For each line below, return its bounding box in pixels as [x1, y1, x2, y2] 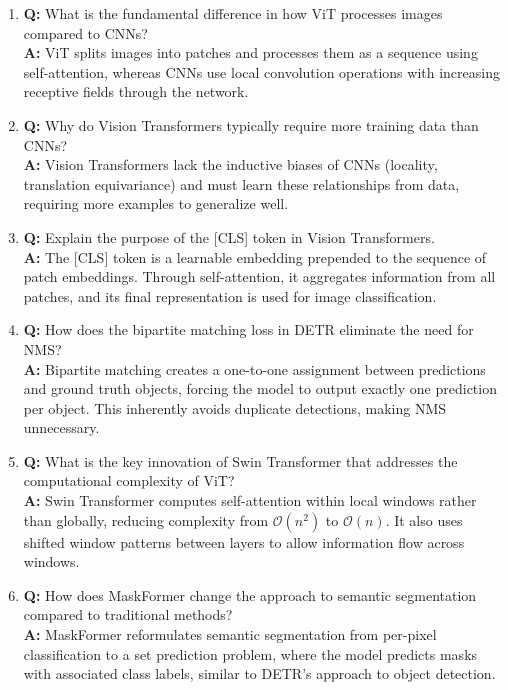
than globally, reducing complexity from [23, 509, 269, 530]
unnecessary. [23, 417, 100, 438]
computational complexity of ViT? [23, 470, 235, 491]
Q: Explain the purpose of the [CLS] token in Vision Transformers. [23, 226, 435, 247]
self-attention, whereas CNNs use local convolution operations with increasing [23, 61, 500, 82]
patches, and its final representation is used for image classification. [23, 285, 437, 306]
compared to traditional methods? [23, 604, 233, 625]
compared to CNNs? [23, 22, 148, 43]
